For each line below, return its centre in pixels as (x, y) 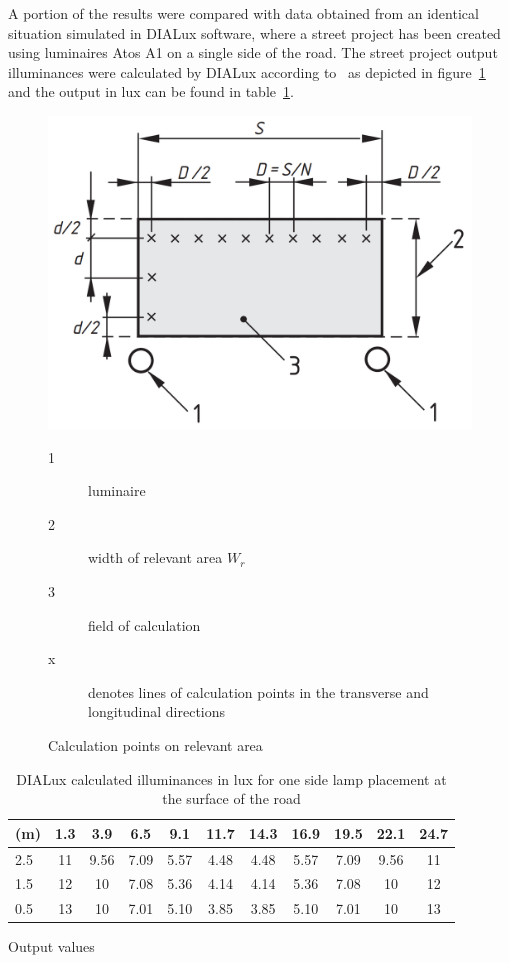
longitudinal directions (157, 711)
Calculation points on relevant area (155, 744)
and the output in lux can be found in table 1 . (151, 91)
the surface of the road (231, 798)
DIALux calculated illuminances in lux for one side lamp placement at (231, 778)
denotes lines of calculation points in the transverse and (258, 691)
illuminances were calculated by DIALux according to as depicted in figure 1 (247, 71)
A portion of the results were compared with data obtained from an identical (243, 13)
